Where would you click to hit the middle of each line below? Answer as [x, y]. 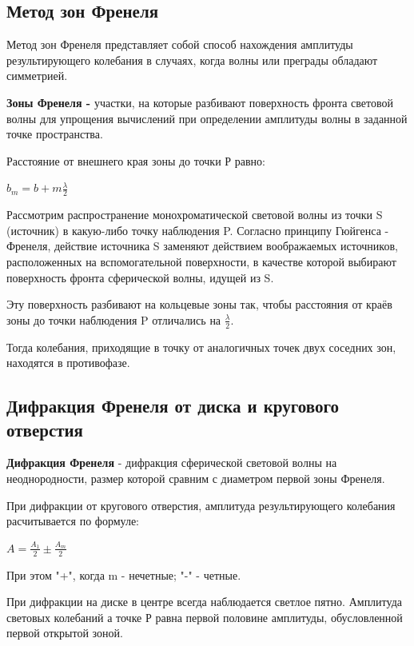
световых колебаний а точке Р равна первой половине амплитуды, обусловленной [205, 617]
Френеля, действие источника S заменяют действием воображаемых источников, [202, 246]
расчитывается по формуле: [73, 521]
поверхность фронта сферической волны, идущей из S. [140, 277]
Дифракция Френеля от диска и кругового [173, 406]
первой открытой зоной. [65, 633]
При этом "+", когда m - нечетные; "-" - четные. [124, 574]
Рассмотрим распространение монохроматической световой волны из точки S [195, 215]
